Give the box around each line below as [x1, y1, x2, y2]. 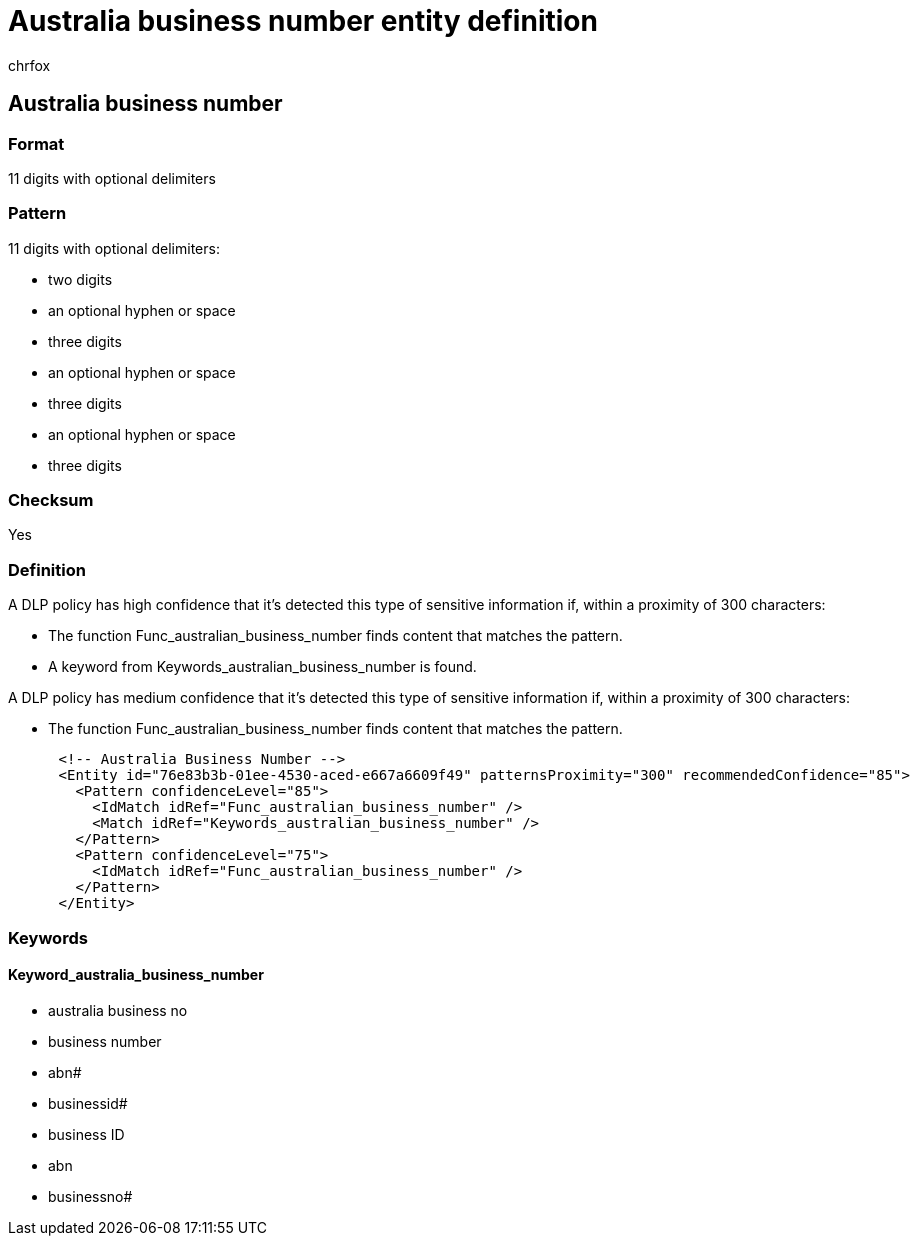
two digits [48, 270, 113, 288]
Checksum [8, 490, 94, 511]
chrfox [8, 56, 51, 74]
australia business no [48, 1001, 188, 1019]
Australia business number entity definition [8, 4, 598, 38]
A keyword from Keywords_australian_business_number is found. [48, 658, 477, 676]
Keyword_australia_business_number [8, 966, 264, 984]
